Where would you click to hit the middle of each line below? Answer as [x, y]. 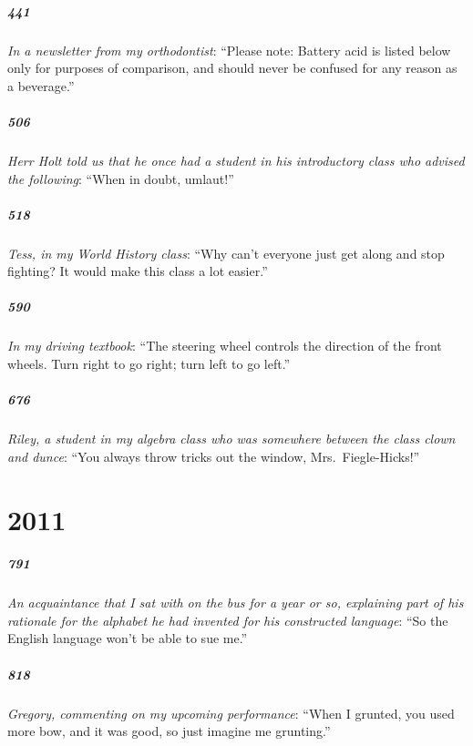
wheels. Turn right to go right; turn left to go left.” [149, 363]
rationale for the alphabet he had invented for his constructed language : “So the [228, 620]
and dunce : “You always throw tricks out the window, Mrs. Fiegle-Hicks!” [214, 456]
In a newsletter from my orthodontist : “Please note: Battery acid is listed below [229, 50]
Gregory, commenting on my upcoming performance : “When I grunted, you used [231, 713]
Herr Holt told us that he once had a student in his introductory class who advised [236, 160]
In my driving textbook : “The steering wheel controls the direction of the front [225, 346]
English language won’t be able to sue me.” [128, 638]
